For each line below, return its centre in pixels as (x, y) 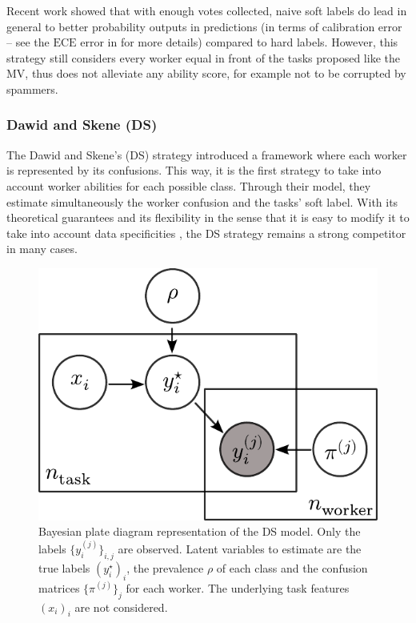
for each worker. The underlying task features (238, 587)
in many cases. (42, 249)
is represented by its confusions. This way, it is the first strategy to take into (194, 170)
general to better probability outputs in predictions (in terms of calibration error (204, 26)
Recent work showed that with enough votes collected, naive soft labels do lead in (207, 10)
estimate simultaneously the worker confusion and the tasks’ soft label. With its (202, 201)
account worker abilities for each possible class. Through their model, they (189, 185)
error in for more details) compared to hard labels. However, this (239, 42)
